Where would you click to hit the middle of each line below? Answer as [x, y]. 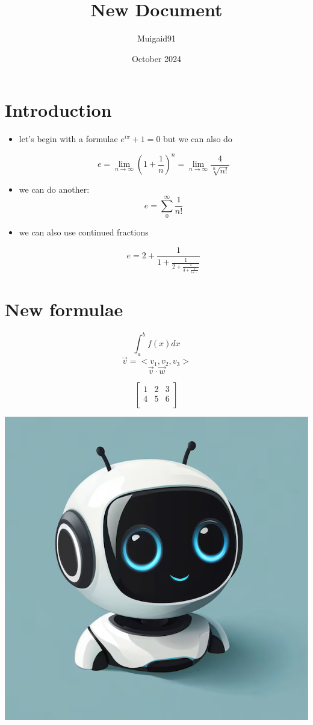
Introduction [58, 110]
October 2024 [156, 58]
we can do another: [54, 189]
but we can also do [198, 139]
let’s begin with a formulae [68, 139]
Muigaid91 [156, 38]
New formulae [64, 309]
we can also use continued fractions [84, 232]
